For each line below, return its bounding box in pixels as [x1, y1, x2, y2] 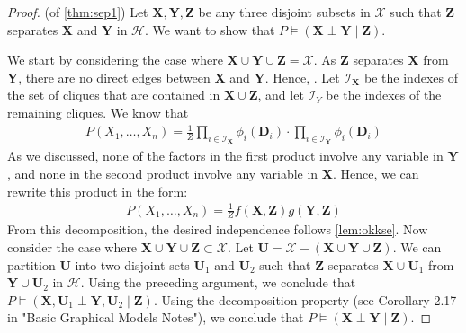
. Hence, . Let [264, 67, 340, 86]
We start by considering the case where [7, 50, 223, 69]
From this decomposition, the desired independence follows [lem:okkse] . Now [7, 220, 428, 239]
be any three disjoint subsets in [198, 3, 371, 21]
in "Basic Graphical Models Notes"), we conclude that [7, 308, 304, 327]
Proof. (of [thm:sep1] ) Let [7, 3, 148, 21]
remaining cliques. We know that [7, 102, 189, 121]
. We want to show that [145, 20, 275, 39]
